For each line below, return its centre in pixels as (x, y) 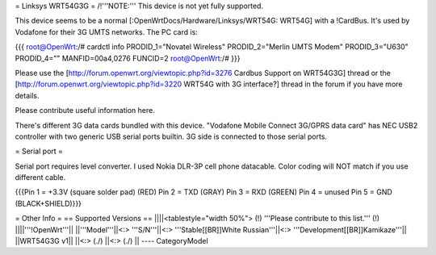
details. (27, 95)
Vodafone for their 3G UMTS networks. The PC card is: (106, 31)
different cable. (40, 178)
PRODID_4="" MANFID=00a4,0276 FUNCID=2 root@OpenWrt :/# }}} (128, 58)
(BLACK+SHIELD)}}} (48, 203)
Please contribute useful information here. (85, 111)
